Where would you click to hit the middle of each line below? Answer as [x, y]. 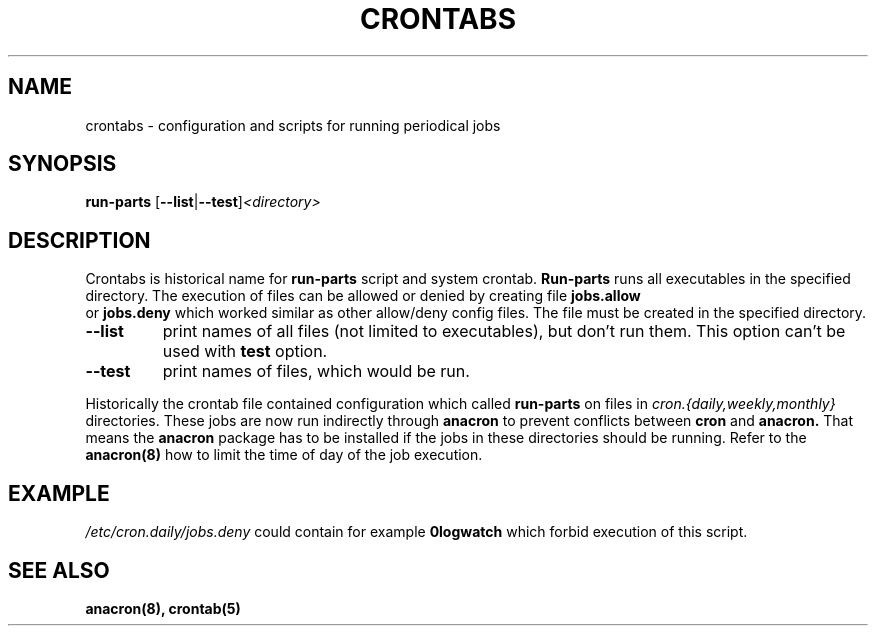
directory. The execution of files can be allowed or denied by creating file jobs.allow [363, 296]
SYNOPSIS [62, 164]
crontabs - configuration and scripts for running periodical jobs [293, 125]
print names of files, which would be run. [316, 371]
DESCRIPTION [79, 240]
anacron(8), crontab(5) [163, 608]
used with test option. [245, 351]
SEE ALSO [59, 570]
